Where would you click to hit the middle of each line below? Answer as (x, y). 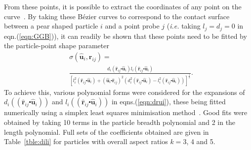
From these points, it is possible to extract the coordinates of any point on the (123, 6)
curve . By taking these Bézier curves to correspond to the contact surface (117, 16)
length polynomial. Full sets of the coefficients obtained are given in (106, 132)
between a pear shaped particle (51, 26)
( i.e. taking (184, 26)
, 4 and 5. (201, 141)
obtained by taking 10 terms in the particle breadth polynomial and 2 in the (120, 122)
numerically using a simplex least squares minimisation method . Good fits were (126, 112)
